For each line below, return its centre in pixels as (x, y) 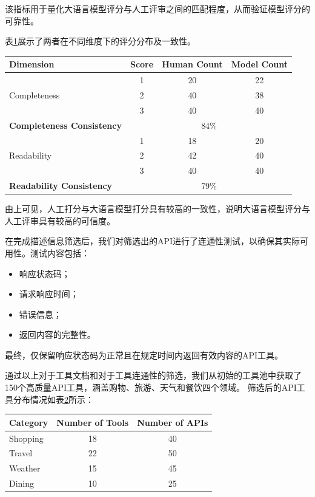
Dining (22, 483)
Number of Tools (93, 422)
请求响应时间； (49, 294)
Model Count (259, 64)
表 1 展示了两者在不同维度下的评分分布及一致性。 (100, 41)
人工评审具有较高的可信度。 (60, 220)
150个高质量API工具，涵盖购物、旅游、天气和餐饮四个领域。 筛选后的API (151, 387)
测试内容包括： (60, 252)
